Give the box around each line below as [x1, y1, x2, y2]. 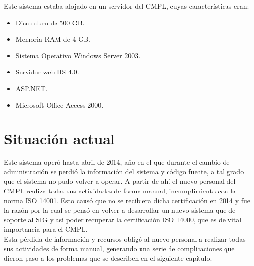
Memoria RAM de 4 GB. [15, 34, 90, 44]
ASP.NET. [15, 83, 48, 93]
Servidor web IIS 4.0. [15, 67, 79, 77]
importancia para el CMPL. [4, 224, 88, 234]
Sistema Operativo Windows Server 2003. [15, 50, 141, 60]
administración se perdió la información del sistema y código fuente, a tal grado [4, 166, 244, 176]
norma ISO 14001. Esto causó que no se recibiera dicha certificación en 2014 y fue [4, 195, 251, 205]
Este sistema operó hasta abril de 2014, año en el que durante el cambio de [4, 157, 230, 167]
